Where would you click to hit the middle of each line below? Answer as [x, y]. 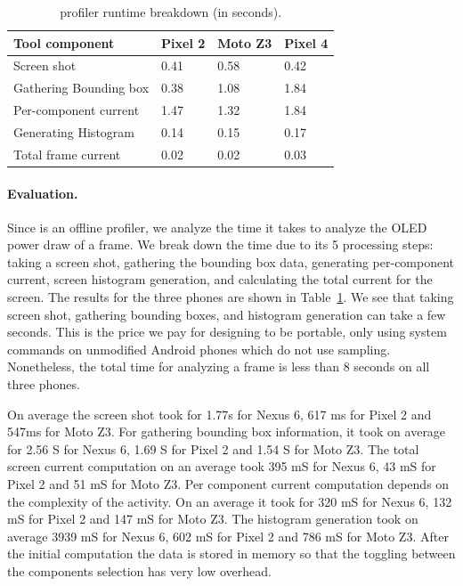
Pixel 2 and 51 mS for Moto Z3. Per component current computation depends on [228, 484]
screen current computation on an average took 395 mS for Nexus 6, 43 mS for [222, 466]
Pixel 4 [306, 42]
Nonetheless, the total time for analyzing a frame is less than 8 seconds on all [219, 366]
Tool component [64, 42]
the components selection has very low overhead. [139, 570]
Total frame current [67, 154]
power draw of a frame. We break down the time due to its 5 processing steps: [220, 244]
